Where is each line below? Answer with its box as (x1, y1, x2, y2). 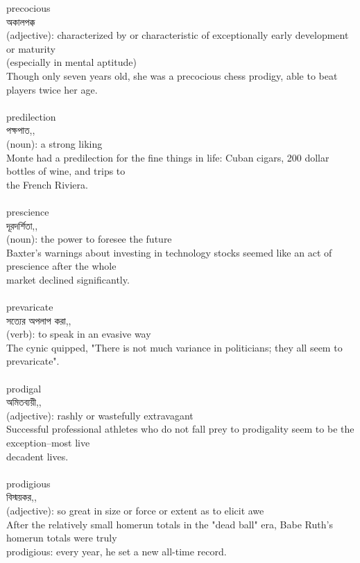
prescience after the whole (6, 259, 117, 273)
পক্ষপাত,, (6, 123, 35, 137)
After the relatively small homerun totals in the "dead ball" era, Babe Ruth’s (6, 517, 333, 531)
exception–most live (6, 435, 90, 449)
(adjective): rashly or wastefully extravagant (6, 408, 194, 422)
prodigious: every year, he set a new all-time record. (6, 544, 227, 558)
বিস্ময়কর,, (6, 490, 37, 504)
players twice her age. (6, 82, 98, 96)
